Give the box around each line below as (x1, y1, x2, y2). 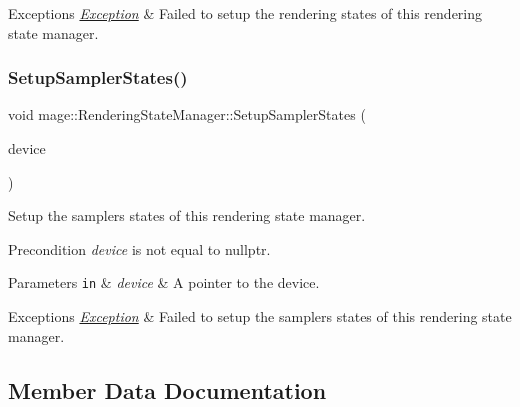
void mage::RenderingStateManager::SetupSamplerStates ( (8, 104, 366, 125)
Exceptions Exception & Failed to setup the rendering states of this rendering (8, 3, 483, 23)
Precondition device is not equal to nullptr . (8, 238, 271, 259)
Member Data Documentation (8, 374, 327, 405)
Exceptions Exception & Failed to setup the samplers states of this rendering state (8, 306, 512, 327)
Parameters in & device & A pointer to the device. (8, 272, 320, 293)
